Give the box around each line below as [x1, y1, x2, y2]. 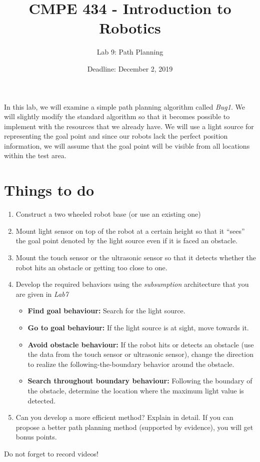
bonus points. [15, 431, 57, 442]
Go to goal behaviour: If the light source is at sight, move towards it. [27, 322, 249, 332]
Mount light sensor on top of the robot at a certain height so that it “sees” [15, 225, 245, 236]
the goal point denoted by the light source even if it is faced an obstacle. [15, 235, 237, 246]
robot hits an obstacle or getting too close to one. [15, 262, 167, 272]
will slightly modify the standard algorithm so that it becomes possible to [4, 111, 230, 122]
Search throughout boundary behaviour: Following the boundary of [27, 375, 252, 386]
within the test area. [4, 150, 66, 161]
